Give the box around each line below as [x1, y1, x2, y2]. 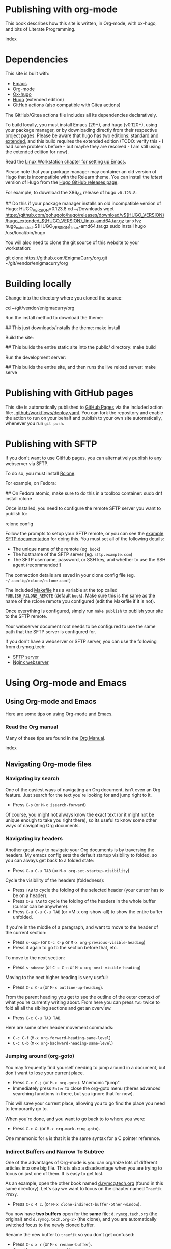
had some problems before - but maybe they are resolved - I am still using [5, 143, 161, 149]
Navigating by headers [5, 835, 63, 842]
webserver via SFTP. [5, 460, 49, 467]
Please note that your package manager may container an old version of [5, 168, 157, 174]
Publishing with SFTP [5, 438, 98, 450]
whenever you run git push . [5, 420, 65, 426]
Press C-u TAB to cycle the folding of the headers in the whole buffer [12, 898, 156, 904]
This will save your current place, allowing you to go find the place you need [5, 1100, 165, 1106]
